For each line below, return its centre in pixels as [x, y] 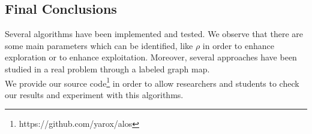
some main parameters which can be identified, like [99, 45]
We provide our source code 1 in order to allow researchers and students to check [152, 82]
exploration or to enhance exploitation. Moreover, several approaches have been [151, 57]
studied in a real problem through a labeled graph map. [107, 68]
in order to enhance [238, 45]
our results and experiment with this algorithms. [94, 94]
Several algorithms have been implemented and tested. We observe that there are [154, 34]
